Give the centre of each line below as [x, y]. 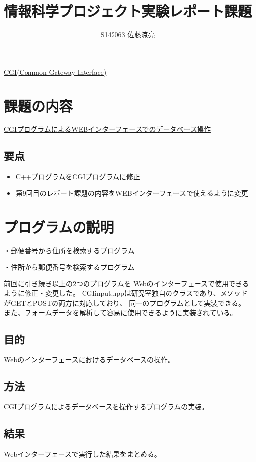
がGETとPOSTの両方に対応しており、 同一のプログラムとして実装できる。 [125, 302]
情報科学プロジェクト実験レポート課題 [128, 11]
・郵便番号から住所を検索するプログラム [69, 250]
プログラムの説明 [59, 227]
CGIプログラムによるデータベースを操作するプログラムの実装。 [106, 407]
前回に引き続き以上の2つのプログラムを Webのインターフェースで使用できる [127, 283]
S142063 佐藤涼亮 [128, 35]
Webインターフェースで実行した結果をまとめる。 [83, 453]
